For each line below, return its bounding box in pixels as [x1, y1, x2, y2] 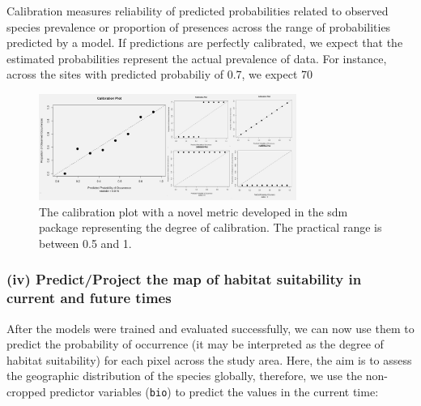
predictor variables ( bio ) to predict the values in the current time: [49, 382, 379, 400]
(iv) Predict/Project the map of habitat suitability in [6, 269, 362, 289]
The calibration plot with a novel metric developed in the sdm [39, 203, 348, 220]
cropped [6, 382, 46, 400]
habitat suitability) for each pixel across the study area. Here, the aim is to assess [6, 351, 412, 368]
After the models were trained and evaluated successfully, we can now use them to [6, 319, 415, 336]
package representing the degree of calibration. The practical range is [39, 219, 382, 236]
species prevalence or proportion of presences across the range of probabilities [6, 18, 391, 35]
